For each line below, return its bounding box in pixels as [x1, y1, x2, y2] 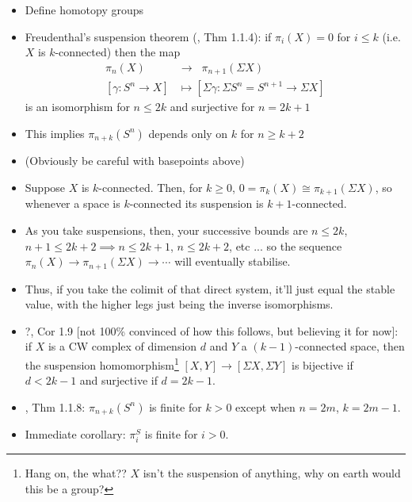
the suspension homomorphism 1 [25, 354, 179, 373]
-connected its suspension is [129, 195, 264, 212]
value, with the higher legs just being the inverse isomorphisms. [25, 296, 334, 312]
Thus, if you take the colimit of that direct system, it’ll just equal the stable [25, 280, 395, 297]
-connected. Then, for [98, 178, 203, 195]
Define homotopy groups [25, 2, 144, 17]
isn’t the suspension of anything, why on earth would [143, 465, 401, 481]
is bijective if [291, 356, 353, 373]
